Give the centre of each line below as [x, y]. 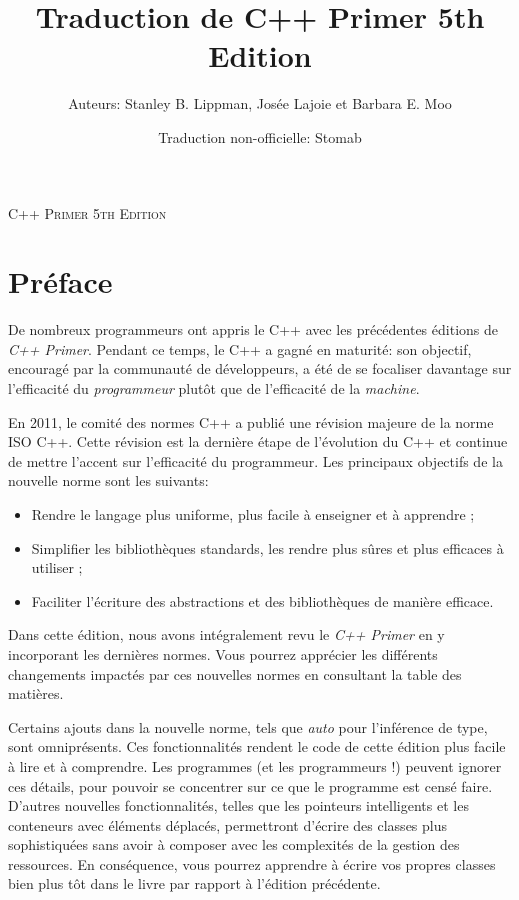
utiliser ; [57, 567]
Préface [60, 281]
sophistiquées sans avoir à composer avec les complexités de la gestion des [234, 844]
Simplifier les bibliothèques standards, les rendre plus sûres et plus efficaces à [267, 547]
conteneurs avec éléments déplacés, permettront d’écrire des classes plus [227, 824]
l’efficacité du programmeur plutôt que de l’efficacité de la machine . [214, 388]
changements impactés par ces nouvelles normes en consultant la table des [235, 673]
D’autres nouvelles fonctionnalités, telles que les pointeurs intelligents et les [238, 805]
